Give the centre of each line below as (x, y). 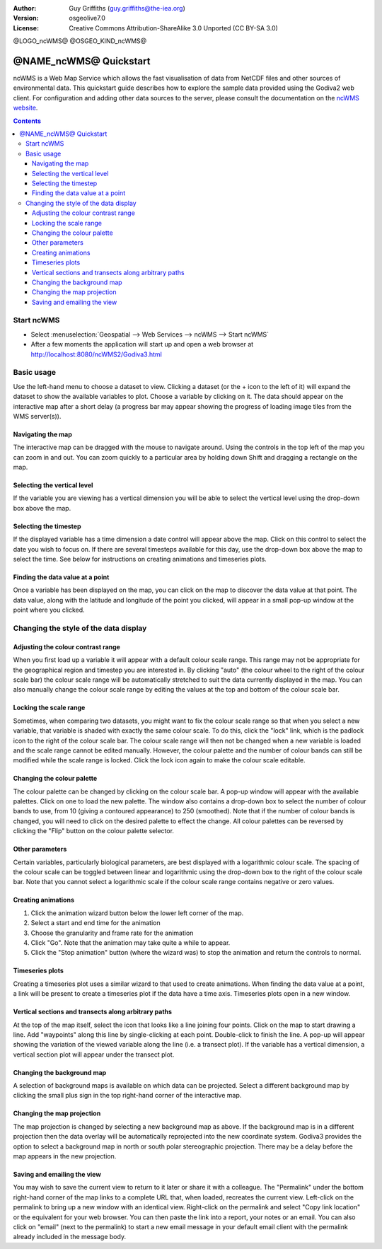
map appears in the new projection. (65, 1156)
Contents (27, 121)
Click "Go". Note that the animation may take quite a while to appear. (131, 942)
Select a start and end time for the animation (95, 923)
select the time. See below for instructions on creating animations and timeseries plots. (140, 559)
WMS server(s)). (37, 416)
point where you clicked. (49, 610)
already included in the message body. (70, 1237)
